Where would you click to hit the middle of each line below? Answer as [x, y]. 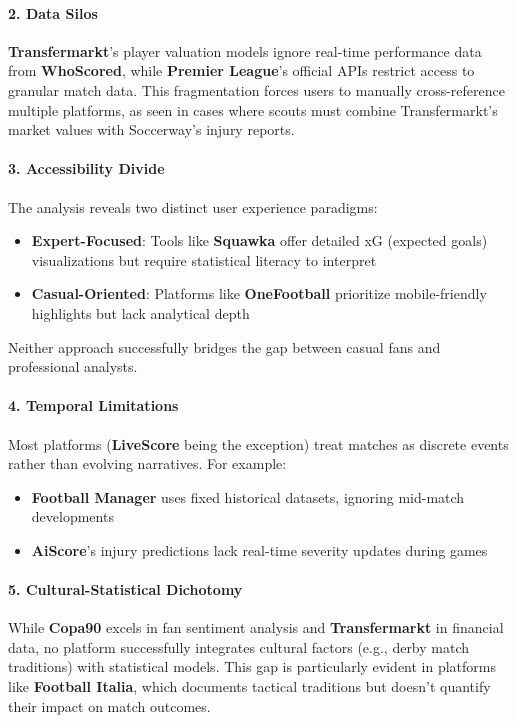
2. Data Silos [53, 12]
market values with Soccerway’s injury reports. [151, 129]
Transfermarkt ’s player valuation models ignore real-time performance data [245, 50]
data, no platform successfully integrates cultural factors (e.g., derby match [239, 646]
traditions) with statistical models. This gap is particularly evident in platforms [252, 666]
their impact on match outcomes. [109, 705]
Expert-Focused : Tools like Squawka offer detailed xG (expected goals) [259, 240]
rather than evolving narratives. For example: [147, 463]
